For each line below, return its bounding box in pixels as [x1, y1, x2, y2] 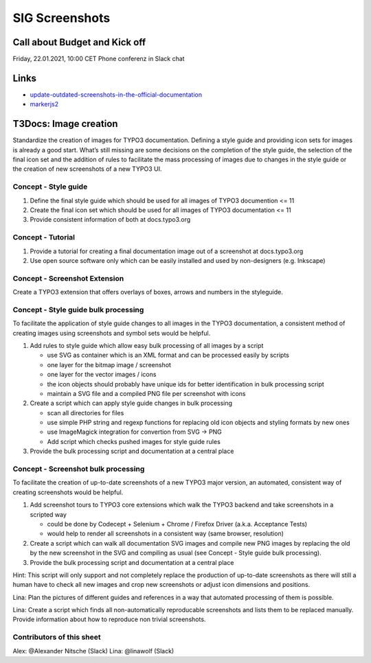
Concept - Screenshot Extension [12, 273, 124, 283]
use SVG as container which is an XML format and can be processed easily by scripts [47, 351, 290, 360]
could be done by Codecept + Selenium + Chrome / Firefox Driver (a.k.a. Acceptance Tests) [47, 520, 308, 528]
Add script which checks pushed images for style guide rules [47, 437, 221, 445]
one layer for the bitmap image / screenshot [47, 360, 172, 369]
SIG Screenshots [12, 10, 111, 25]
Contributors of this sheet [12, 632, 101, 642]
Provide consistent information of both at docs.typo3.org [30, 216, 191, 224]
